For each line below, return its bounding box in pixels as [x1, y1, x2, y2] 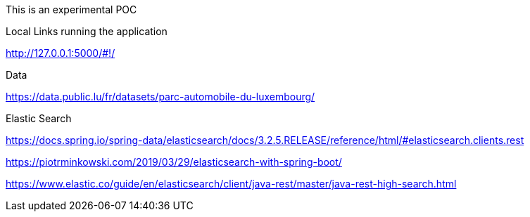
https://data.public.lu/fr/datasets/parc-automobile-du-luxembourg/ [6, 91, 315, 103]
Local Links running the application [6, 25, 168, 37]
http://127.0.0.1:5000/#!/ [6, 47, 115, 59]
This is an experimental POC [6, 4, 137, 15]
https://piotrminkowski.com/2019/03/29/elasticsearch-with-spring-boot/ [6, 156, 342, 168]
